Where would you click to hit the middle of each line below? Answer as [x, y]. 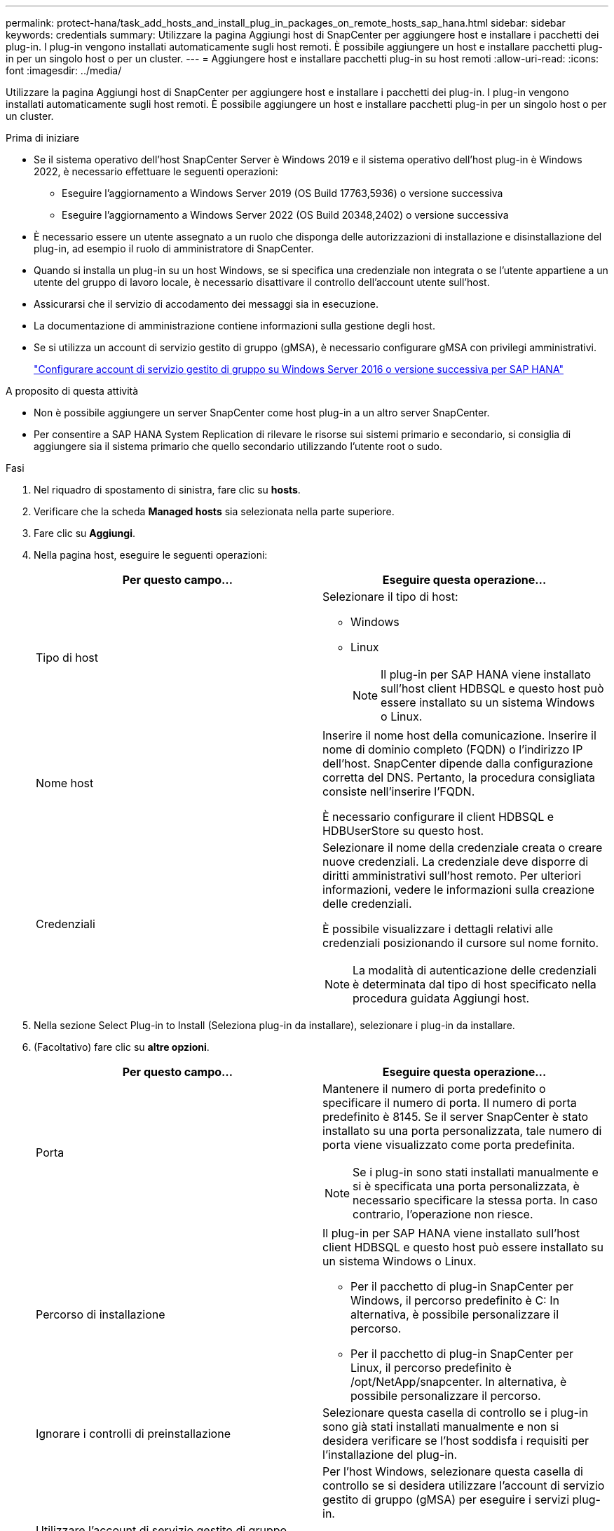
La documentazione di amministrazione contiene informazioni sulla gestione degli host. [234, 326]
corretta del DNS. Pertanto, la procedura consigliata [459, 777]
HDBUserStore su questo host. [403, 831]
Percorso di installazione [101, 1314]
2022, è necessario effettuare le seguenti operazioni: [156, 171]
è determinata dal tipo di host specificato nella [475, 984]
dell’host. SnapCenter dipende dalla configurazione [458, 763]
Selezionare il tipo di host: [390, 597]
